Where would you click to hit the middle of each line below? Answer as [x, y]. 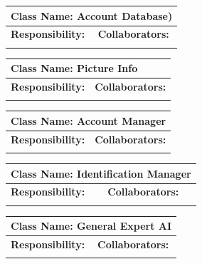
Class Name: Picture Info [74, 68]
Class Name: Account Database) [92, 15]
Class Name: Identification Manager [101, 173]
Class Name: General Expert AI [91, 226]
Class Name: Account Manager [89, 120]
